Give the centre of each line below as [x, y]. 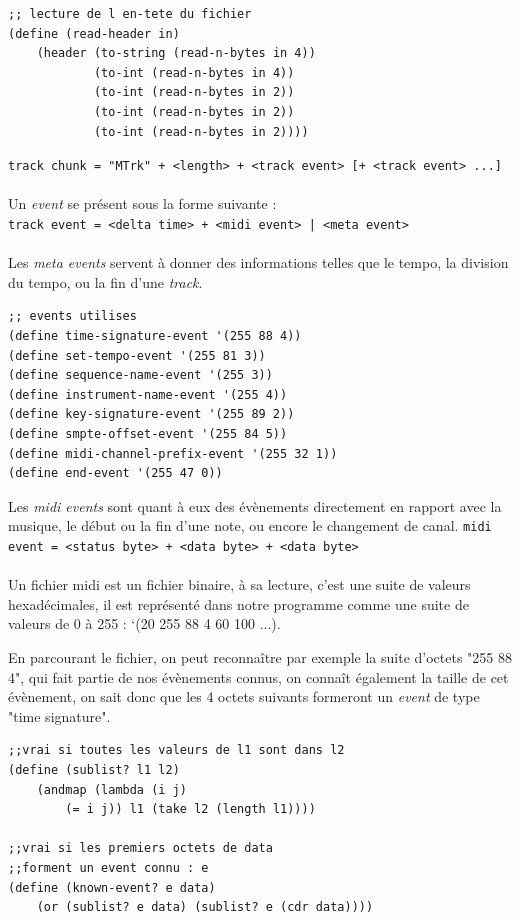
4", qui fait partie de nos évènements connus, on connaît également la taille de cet [258, 676]
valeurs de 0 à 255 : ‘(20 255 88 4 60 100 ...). [144, 623]
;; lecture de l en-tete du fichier [130, 14]
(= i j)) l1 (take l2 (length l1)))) [190, 809]
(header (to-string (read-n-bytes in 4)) [176, 53]
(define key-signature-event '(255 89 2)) [151, 414]
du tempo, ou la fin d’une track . [105, 281]
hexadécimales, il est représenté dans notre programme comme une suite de [238, 603]
